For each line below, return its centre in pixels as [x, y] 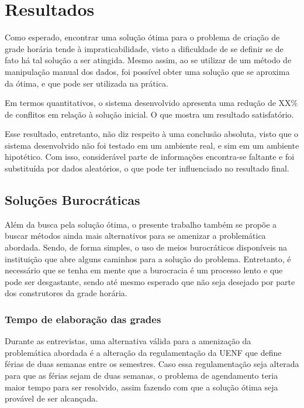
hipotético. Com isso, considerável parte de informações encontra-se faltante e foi [150, 157]
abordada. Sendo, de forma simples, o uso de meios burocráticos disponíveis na [146, 247]
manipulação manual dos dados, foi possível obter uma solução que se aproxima [147, 71]
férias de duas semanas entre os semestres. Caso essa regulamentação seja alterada [152, 364]
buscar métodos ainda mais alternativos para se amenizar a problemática [135, 236]
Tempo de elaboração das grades [83, 319]
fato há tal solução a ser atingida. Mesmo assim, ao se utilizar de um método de [148, 60]
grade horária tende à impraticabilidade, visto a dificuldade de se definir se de [144, 48]
